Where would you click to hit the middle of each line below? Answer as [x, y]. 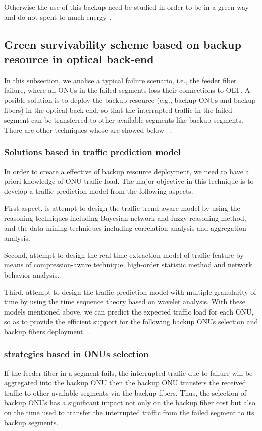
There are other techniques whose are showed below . [88, 129]
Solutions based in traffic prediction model [92, 152]
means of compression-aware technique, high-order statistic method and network [128, 265]
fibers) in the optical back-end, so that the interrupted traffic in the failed [118, 110]
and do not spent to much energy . [58, 16]
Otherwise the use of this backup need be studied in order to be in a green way [127, 7]
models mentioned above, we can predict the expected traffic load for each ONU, [129, 311]
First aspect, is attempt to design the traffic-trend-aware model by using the [122, 208]
